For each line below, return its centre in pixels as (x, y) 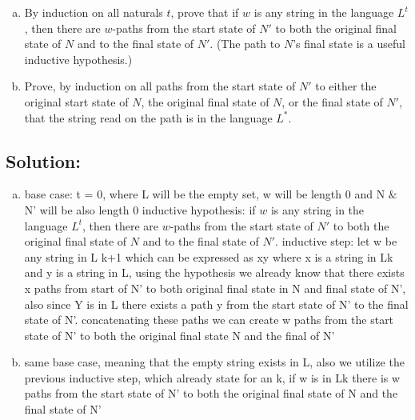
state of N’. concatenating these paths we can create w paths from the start (209, 320)
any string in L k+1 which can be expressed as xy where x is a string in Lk (209, 256)
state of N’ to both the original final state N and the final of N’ (180, 335)
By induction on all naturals (94, 12)
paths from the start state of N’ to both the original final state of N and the (211, 393)
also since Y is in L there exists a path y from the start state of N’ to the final (216, 304)
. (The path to (245, 44)
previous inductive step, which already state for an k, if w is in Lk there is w (212, 377)
